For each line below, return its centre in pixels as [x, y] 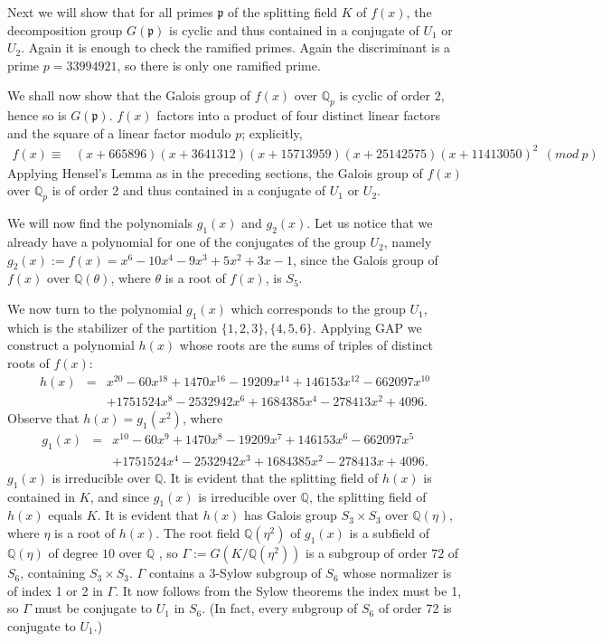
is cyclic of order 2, [392, 95]
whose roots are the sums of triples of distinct [306, 345]
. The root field [198, 533]
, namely [408, 242]
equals [66, 515]
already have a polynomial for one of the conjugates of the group [187, 242]
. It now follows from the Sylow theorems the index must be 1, [288, 590]
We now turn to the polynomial [95, 309]
